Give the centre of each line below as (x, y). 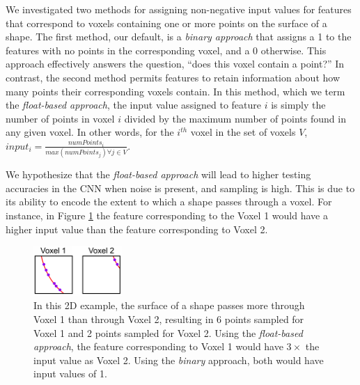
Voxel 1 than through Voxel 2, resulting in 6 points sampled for (169, 319)
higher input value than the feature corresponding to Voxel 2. (137, 229)
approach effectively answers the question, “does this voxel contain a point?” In (175, 64)
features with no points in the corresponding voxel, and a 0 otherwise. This (166, 50)
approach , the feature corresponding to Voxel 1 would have (158, 346)
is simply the (298, 105)
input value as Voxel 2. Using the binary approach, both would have (179, 360)
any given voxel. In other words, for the (90, 132)
